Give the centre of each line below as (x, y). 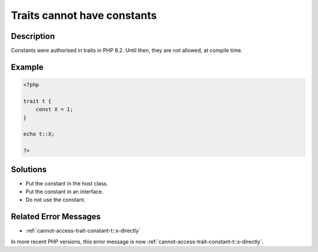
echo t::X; (39, 134)
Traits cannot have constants (84, 15)
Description (33, 36)
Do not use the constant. (55, 200)
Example (27, 67)
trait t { (37, 101)
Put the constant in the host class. (67, 183)
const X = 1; (54, 110)
